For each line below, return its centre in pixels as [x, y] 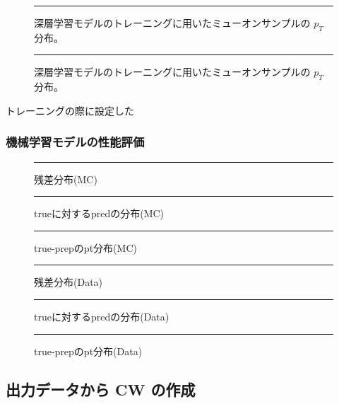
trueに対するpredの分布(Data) [102, 316]
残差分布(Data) [69, 282]
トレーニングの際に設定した [70, 110]
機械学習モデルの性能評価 [75, 142]
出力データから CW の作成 [101, 389]
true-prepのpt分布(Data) [88, 351]
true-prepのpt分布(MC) [85, 247]
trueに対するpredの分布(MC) [99, 213]
